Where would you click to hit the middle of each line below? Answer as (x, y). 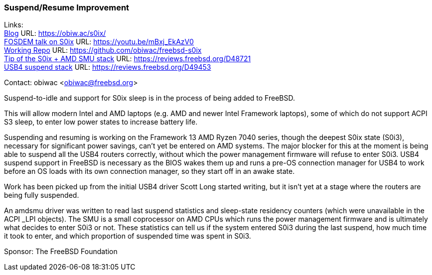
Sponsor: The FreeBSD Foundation (61, 252)
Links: (14, 25)
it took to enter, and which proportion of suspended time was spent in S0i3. (128, 236)
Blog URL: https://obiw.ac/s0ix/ (55, 33)
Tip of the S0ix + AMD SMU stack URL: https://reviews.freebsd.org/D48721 (128, 59)
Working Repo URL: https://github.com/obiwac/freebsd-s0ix (103, 50)
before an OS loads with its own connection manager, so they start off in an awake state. (149, 171)
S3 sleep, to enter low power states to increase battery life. (101, 122)
